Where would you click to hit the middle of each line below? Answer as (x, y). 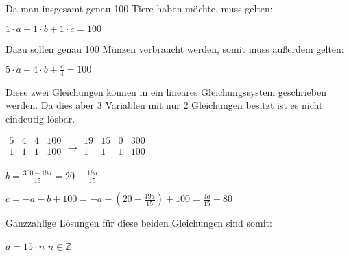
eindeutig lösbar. (40, 118)
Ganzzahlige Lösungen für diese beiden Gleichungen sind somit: (139, 223)
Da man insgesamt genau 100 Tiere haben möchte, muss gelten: (139, 8)
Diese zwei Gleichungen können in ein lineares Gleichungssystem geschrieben (166, 91)
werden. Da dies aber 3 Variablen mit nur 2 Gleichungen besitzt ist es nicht (164, 105)
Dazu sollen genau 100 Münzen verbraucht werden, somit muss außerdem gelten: (175, 48)
